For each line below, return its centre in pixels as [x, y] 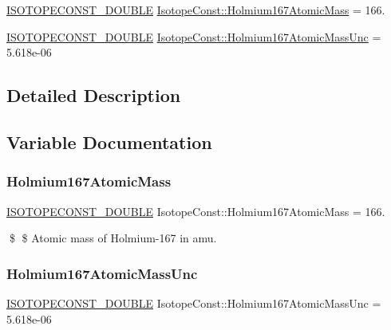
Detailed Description [94, 95]
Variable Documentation [109, 141]
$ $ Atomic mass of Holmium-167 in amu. [113, 238]
